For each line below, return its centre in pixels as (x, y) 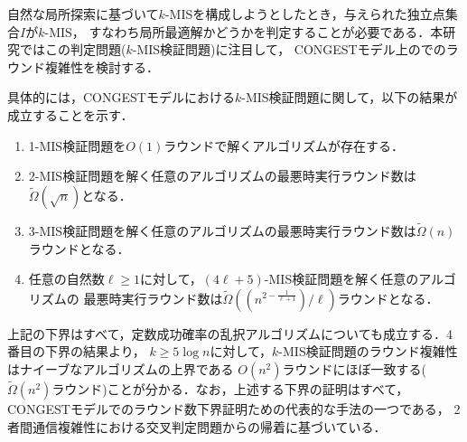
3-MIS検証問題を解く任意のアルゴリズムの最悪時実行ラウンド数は (222, 230)
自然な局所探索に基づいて (83, 14)
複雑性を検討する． (102, 66)
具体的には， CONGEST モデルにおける (121, 97)
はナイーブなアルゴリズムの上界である (121, 368)
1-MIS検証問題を (77, 145)
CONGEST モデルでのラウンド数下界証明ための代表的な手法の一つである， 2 (234, 409)
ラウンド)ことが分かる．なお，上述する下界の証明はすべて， (230, 389)
